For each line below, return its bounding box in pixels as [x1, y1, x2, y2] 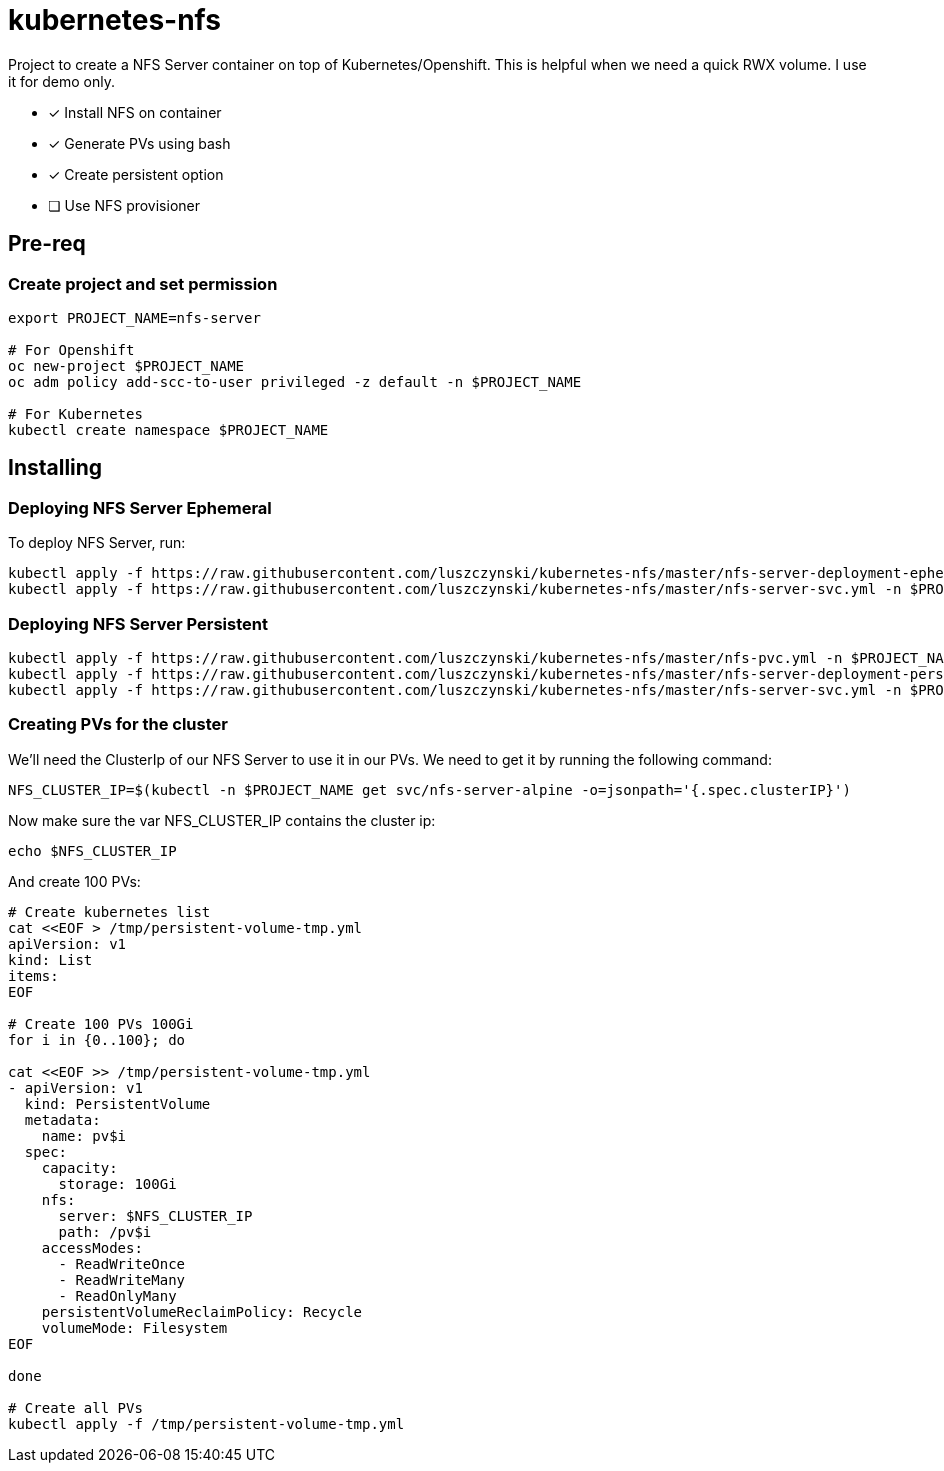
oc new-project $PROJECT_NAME [8, 357, 245, 374]
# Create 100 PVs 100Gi [8, 1015, 194, 1032]
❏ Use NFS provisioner [48, 196, 200, 214]
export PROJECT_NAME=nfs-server [8, 309, 261, 326]
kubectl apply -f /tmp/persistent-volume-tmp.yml [8, 1415, 405, 1432]
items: [8, 967, 59, 984]
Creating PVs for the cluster [8, 714, 228, 735]
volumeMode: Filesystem [41, 1319, 228, 1336]
